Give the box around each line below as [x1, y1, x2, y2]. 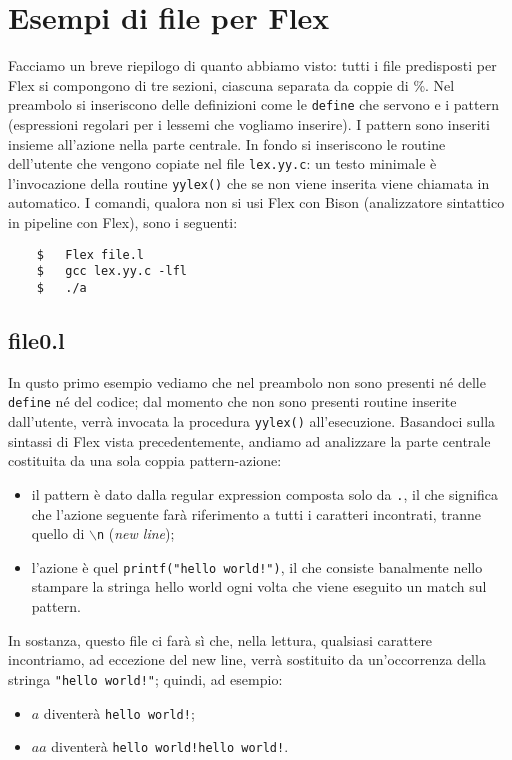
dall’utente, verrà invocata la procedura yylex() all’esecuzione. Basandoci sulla [8, 411, 496, 432]
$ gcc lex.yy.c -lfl [36, 264, 187, 279]
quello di [31, 523, 85, 544]
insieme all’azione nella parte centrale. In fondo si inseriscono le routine [8, 133, 446, 154]
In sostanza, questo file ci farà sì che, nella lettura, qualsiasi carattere [8, 629, 433, 650]
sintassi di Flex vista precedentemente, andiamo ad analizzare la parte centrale [8, 430, 491, 451]
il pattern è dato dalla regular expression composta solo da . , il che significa [31, 483, 499, 504]
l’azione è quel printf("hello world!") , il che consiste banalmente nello [31, 556, 483, 577]
